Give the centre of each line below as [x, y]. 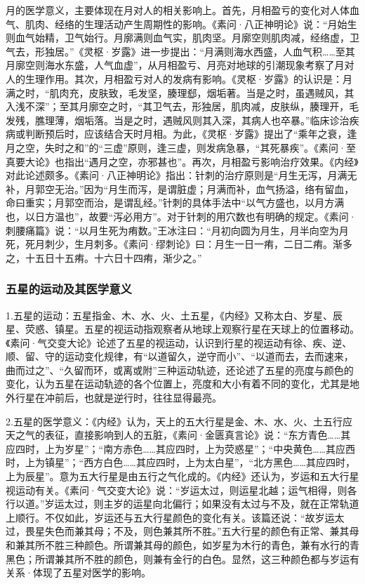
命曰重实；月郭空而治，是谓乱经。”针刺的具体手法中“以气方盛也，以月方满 [175, 203]
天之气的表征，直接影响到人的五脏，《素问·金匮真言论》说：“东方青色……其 [178, 435]
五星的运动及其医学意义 [69, 289]
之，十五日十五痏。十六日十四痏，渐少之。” [104, 257]
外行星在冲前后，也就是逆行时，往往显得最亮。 [114, 398]
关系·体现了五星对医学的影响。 [78, 572]
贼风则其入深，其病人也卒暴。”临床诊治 [261, 120]
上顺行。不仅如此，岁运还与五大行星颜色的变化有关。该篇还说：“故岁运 [170, 517]
